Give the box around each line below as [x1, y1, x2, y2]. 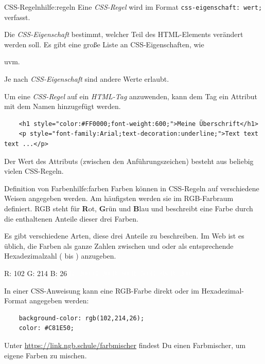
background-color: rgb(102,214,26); [19, 314, 145, 322]
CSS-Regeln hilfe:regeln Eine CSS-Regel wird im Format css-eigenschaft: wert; [4, 2, 262, 12]
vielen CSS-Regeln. [4, 166, 64, 176]
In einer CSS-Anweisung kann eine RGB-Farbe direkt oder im [4, 285, 199, 296]
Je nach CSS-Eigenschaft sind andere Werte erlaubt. [4, 74, 169, 84]
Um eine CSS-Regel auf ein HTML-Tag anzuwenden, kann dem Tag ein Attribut [4, 90, 257, 101]
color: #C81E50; [19, 324, 75, 332]
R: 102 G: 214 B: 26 [4, 267, 67, 278]
